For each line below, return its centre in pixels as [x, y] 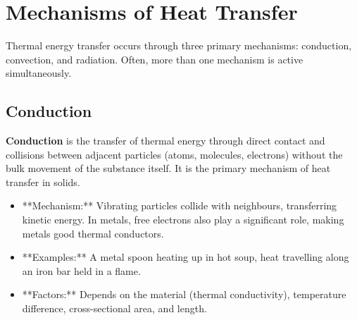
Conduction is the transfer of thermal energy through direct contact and [165, 141]
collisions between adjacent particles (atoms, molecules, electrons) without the [174, 154]
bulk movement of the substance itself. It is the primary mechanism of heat [168, 168]
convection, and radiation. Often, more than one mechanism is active [155, 59]
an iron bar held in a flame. [81, 270]
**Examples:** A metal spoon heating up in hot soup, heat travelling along [186, 257]
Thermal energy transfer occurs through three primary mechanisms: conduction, [179, 45]
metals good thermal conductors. [93, 233]
